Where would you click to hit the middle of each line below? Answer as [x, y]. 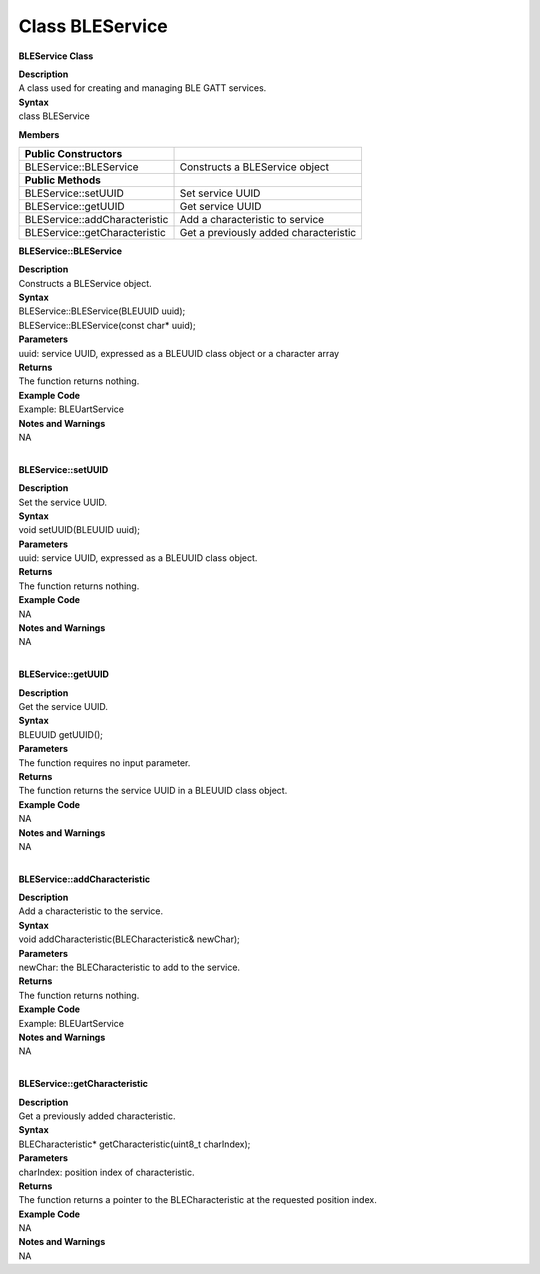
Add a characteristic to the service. [91, 911]
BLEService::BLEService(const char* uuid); [107, 325]
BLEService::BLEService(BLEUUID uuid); [102, 311]
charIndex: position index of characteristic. [106, 1172]
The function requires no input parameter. [104, 762]
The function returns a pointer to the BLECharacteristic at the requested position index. [197, 1200]
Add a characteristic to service [252, 219]
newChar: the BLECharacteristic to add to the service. [129, 967]
